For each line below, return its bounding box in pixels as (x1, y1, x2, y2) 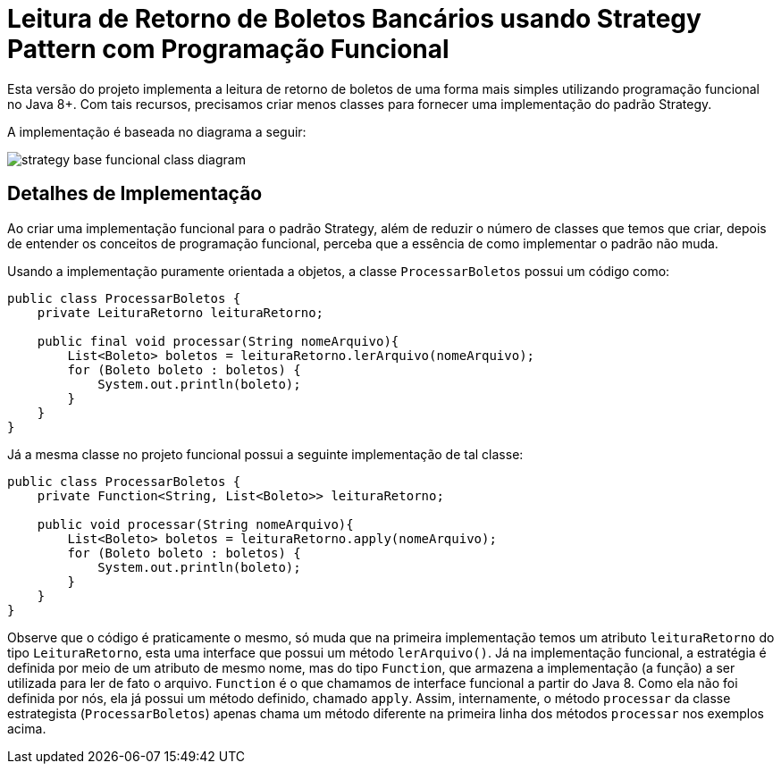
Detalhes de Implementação (7, 182, 263, 205)
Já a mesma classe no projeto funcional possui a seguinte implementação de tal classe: (7, 446, 524, 462)
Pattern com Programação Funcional (7, 34, 449, 64)
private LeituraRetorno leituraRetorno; (37, 305, 324, 320)
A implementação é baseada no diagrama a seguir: (7, 123, 307, 139)
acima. (7, 720, 46, 736)
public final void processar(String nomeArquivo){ (37, 333, 399, 348)
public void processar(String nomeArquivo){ (37, 516, 354, 532)
